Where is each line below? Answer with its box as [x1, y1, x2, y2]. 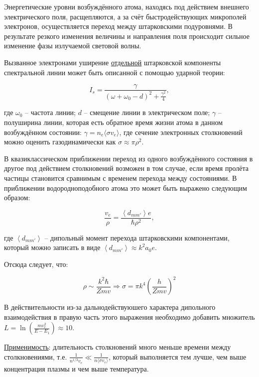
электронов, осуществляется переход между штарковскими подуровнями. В [4, 21, 233, 31]
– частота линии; [25, 107, 76, 118]
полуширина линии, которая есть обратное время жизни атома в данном [4, 117, 223, 127]
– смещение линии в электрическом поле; [84, 107, 210, 118]
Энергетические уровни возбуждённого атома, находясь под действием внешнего [4, 1, 249, 11]
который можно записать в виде [4, 242, 101, 252]
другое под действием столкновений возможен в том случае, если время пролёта [4, 163, 249, 173]
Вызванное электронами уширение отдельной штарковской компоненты [4, 57, 221, 67]
